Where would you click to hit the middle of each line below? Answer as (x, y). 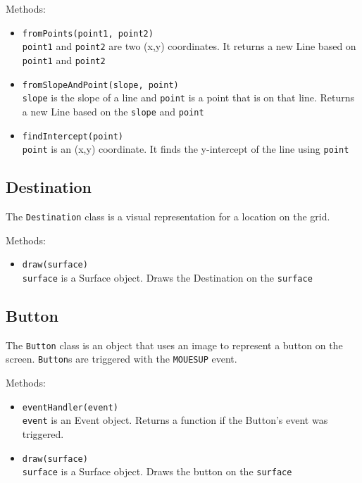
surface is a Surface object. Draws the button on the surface (157, 471)
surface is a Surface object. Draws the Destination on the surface (167, 277)
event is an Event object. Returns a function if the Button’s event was (175, 420)
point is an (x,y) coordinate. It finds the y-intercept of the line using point (186, 149)
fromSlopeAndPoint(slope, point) (100, 85)
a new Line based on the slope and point (113, 111)
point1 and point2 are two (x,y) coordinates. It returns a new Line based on (189, 46)
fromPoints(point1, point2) (88, 33)
